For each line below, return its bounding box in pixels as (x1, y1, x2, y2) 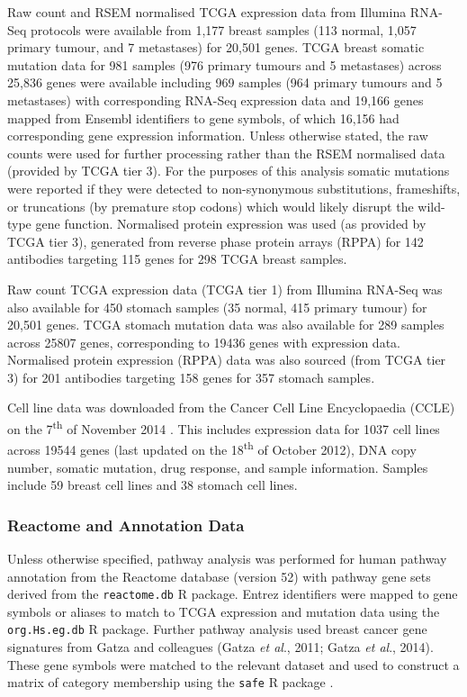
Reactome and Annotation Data (7, 513, 245, 536)
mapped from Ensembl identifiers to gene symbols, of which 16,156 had (7, 108, 400, 127)
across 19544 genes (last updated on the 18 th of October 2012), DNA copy (7, 438, 417, 458)
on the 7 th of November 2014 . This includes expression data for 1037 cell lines (7, 417, 440, 438)
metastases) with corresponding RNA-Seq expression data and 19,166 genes (7, 90, 424, 109)
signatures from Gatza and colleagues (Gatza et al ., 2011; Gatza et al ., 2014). (7, 638, 434, 656)
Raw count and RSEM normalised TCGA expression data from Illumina (7, 3, 407, 21)
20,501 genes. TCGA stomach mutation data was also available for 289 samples (7, 315, 445, 334)
